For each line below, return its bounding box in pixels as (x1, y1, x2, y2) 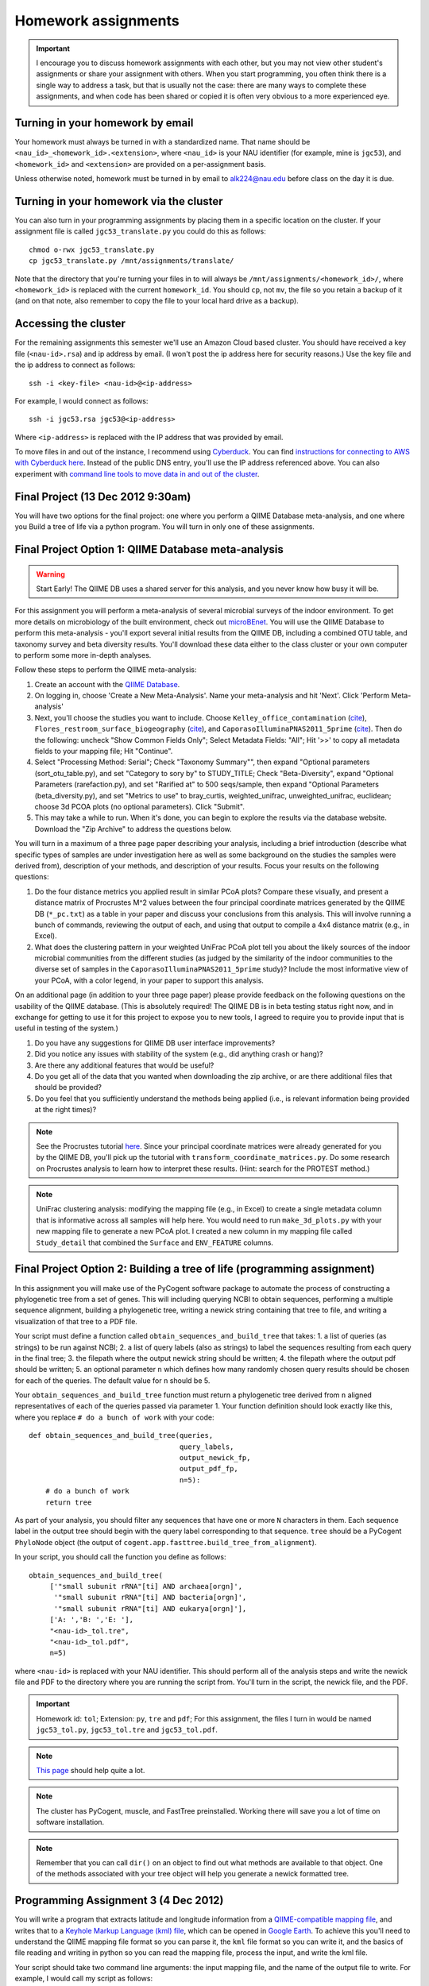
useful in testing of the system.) (14, 1023, 119, 1033)
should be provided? (34, 1083, 102, 1092)
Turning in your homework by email (14, 116, 194, 129)
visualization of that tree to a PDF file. (14, 1316, 138, 1326)
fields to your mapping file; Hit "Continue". (34, 747, 173, 756)
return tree (44, 1497, 92, 1507)
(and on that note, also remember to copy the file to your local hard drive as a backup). (14, 296, 300, 306)
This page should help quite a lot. (36, 1766, 145, 1775)
